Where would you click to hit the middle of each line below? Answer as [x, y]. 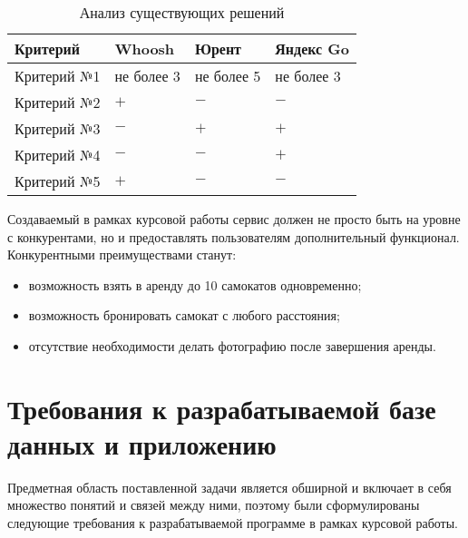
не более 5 [228, 76]
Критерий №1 [58, 76]
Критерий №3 [58, 128]
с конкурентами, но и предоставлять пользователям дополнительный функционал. [234, 236]
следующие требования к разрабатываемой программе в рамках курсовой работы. [233, 523]
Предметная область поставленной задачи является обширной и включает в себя [229, 487]
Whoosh [145, 49]
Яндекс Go [312, 49]
